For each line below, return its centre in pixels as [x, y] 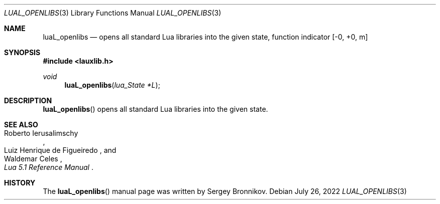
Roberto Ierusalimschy [41, 133]
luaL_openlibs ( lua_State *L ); [112, 85]
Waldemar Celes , [33, 159]
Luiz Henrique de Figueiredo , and [60, 150]
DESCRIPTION [28, 100]
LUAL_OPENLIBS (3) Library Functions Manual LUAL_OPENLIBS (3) [113, 13]
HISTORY [20, 183]
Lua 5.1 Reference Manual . [49, 167]
